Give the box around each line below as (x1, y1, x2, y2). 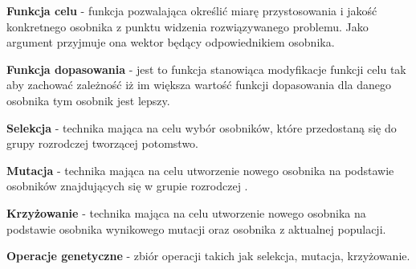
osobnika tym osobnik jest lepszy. (6, 92, 170, 108)
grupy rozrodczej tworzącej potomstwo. (6, 135, 198, 152)
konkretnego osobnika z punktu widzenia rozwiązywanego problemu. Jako (6, 18, 369, 35)
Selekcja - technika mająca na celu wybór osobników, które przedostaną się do (6, 119, 397, 136)
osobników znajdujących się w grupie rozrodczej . (6, 177, 248, 194)
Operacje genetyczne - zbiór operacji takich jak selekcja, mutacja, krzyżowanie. (6, 247, 410, 264)
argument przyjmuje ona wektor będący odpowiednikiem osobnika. (6, 34, 335, 51)
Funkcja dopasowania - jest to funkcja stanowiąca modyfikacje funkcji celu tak (6, 60, 406, 77)
